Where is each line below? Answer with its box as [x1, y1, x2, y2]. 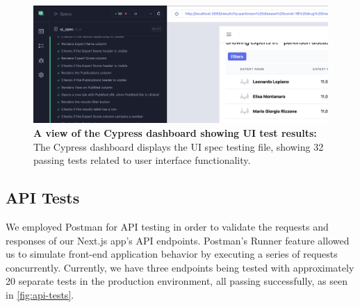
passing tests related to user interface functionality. [33, 153, 251, 167]
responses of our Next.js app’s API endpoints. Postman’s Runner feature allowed [6, 233, 350, 247]
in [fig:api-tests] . [6, 287, 74, 301]
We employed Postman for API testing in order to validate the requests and [6, 219, 329, 233]
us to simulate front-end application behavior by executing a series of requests [6, 247, 338, 261]
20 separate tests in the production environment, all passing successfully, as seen [6, 274, 348, 288]
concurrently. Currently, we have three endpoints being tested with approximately [6, 260, 354, 274]
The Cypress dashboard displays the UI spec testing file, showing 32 [33, 139, 324, 153]
